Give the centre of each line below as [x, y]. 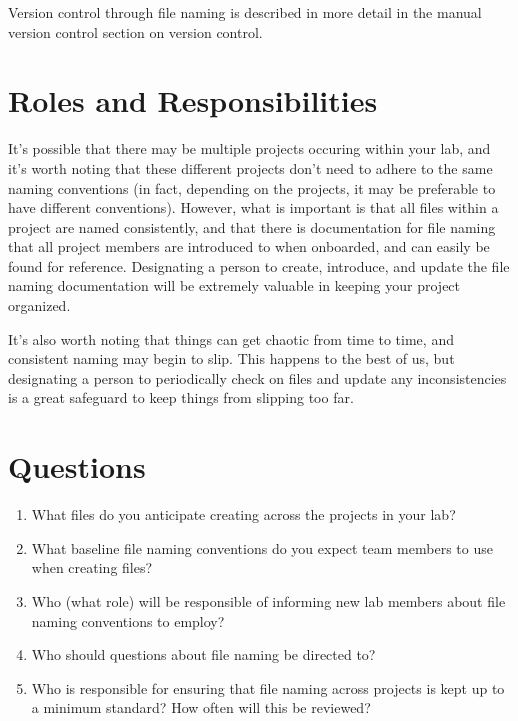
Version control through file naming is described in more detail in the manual [245, 12]
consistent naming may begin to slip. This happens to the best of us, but [231, 358]
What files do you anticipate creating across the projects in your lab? [243, 514]
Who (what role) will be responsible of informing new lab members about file [268, 600]
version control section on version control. [135, 31]
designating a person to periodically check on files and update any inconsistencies [257, 377]
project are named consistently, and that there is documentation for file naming [252, 226]
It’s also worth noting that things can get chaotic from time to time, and [231, 338]
